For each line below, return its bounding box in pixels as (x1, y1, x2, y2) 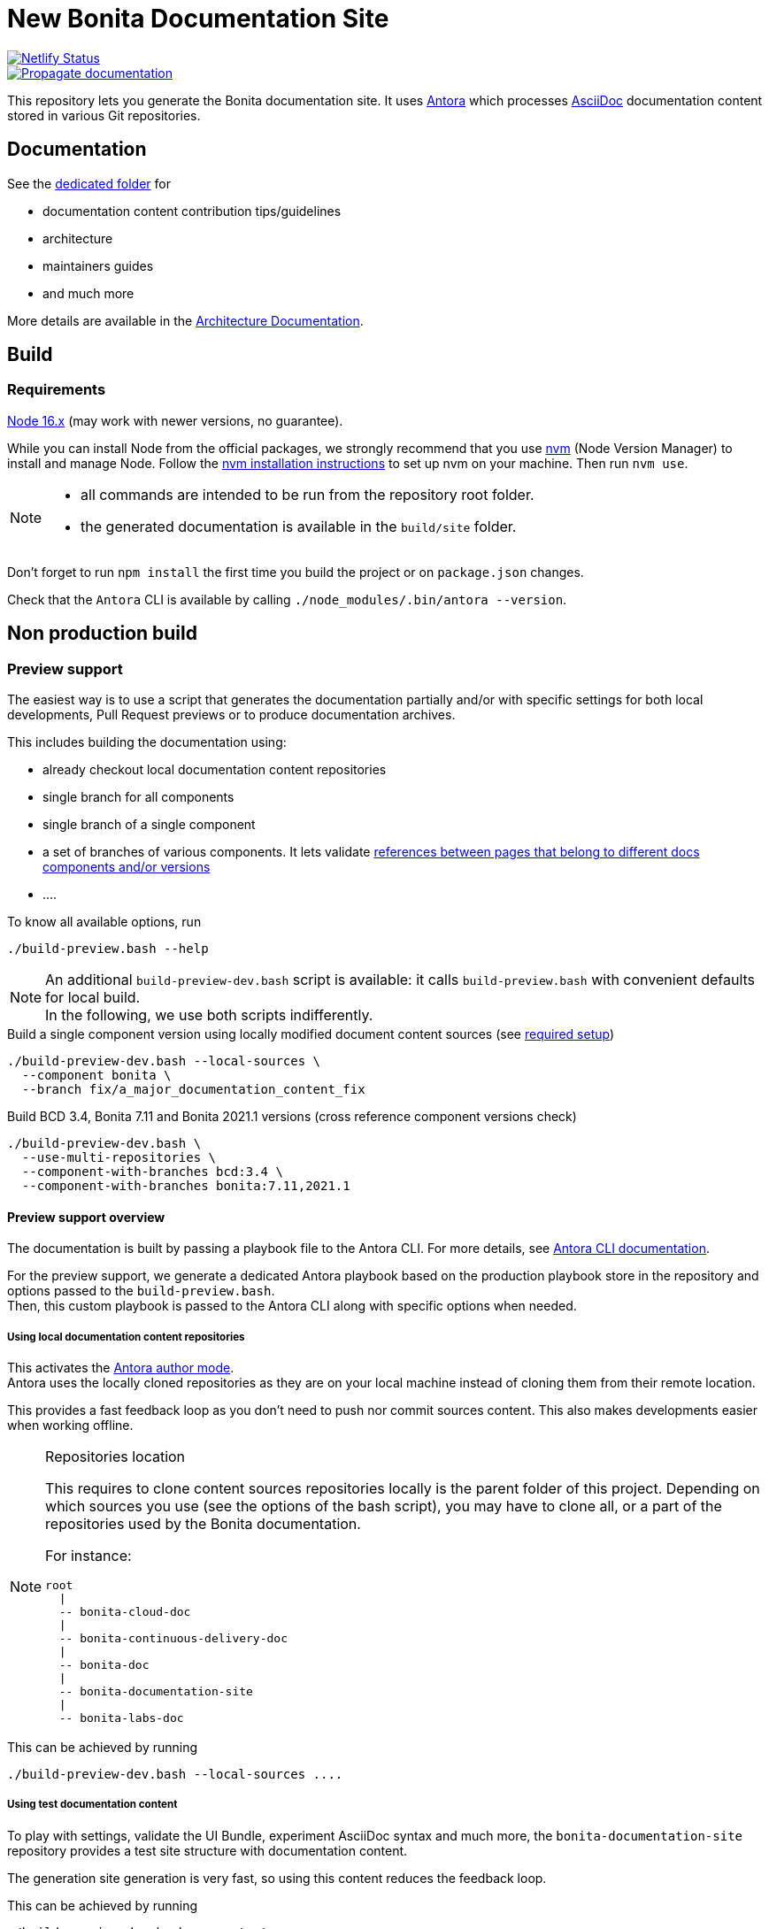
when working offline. (7, 1418, 134, 1433)
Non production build (7, 622, 197, 645)
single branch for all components (42, 789, 235, 805)
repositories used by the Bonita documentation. (45, 1515, 361, 1533)
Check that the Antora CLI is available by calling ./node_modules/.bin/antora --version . (7, 591, 567, 607)
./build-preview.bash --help (7, 941, 209, 957)
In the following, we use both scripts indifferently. (45, 1006, 373, 1025)
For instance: (45, 1547, 132, 1565)
